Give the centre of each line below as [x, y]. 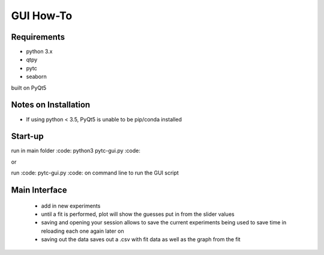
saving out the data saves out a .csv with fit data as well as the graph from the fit [141, 239]
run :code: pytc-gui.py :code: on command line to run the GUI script [95, 173]
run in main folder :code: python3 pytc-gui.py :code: [76, 151]
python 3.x [39, 52]
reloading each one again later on [82, 231]
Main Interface [39, 190]
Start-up [28, 136]
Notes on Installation [51, 105]
